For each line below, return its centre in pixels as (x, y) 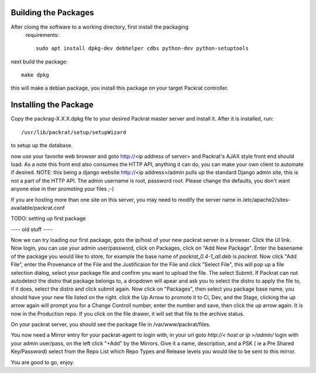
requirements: (42, 34)
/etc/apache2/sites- (267, 199)
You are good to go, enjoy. (42, 362)
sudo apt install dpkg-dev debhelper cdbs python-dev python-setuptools (142, 49)
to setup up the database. (42, 146)
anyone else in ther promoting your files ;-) (62, 189)
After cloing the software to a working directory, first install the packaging (100, 27)
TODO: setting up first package (48, 219)
